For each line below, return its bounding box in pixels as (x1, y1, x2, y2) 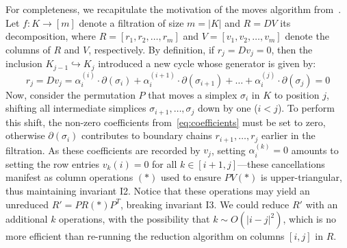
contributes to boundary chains (81, 128, 212, 142)
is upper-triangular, (261, 170, 342, 184)
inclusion (5, 56, 42, 71)
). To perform (277, 101, 335, 115)
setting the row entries (5, 156, 100, 171)
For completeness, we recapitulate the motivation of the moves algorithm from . (5, 2, 342, 16)
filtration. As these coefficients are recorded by (5, 142, 201, 157)
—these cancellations (237, 156, 325, 171)
